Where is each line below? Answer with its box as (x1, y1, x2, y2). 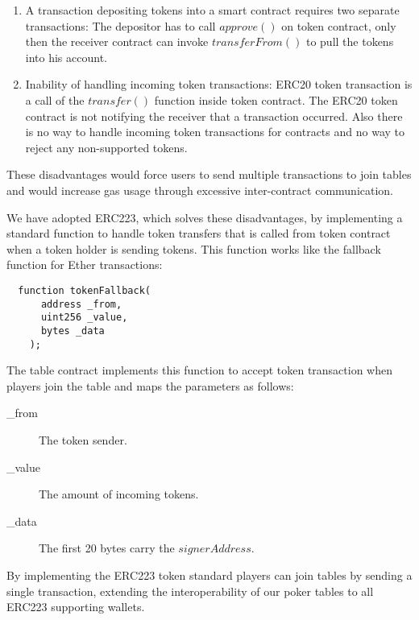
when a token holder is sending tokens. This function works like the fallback (6, 240, 381, 257)
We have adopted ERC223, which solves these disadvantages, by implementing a (6, 209, 403, 225)
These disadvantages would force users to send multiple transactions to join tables (6, 166, 412, 183)
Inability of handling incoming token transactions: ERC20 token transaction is (25, 76, 413, 93)
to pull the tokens (305, 33, 394, 50)
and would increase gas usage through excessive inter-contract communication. (6, 181, 394, 198)
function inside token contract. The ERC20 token (154, 91, 398, 108)
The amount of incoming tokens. (39, 486, 199, 502)
